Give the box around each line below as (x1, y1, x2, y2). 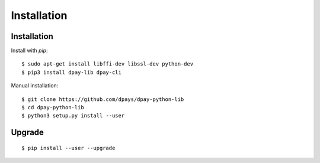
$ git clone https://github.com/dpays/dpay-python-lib (21, 96, 184, 103)
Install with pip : (11, 47, 48, 54)
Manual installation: (11, 82, 59, 89)
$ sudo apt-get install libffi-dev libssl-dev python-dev (21, 61, 194, 67)
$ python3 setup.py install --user (21, 112, 125, 119)
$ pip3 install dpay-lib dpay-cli (21, 69, 121, 76)
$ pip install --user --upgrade (21, 145, 116, 151)
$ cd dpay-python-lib (21, 104, 84, 111)
